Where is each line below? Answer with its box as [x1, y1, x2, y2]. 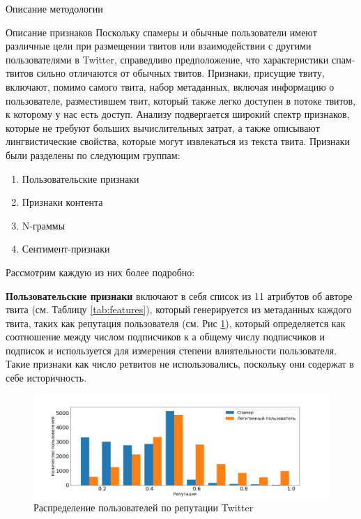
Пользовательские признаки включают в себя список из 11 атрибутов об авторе [6, 288, 353, 303]
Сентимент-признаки [22, 241, 110, 256]
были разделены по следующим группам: [6, 147, 180, 162]
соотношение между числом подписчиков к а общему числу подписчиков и [6, 329, 325, 344]
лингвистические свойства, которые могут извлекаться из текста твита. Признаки [6, 134, 351, 149]
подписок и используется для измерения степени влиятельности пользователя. [6, 343, 337, 357]
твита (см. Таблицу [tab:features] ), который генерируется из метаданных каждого [6, 302, 352, 317]
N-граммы [22, 218, 66, 232]
